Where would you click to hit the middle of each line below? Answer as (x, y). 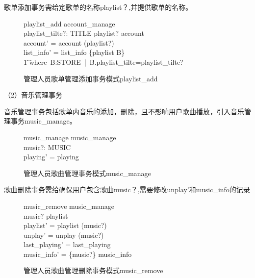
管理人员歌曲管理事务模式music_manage (87, 173)
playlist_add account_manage (69, 23)
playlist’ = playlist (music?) (65, 225)
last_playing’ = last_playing (67, 244)
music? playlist (46, 215)
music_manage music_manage (70, 137)
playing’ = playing (51, 157)
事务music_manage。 (43, 121)
